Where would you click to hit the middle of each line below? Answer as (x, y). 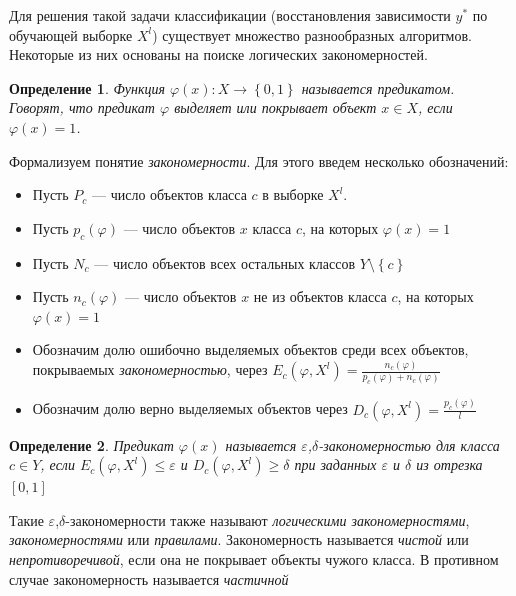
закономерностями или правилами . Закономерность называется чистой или (239, 539)
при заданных (335, 464)
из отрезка (449, 464)
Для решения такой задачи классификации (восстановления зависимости (230, 15)
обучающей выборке (71, 34)
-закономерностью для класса (409, 444)
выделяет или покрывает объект (275, 107)
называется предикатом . (378, 87)
